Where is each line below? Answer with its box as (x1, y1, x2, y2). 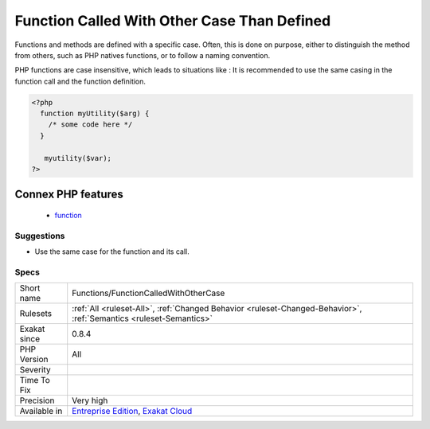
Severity (19, 365, 51, 376)
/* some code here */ (48, 120, 133, 129)
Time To (19, 375, 51, 386)
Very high (72, 395, 108, 406)
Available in (19, 406, 63, 417)
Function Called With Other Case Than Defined (14, 12, 331, 29)
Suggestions (14, 230, 65, 241)
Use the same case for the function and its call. (34, 247, 190, 256)
